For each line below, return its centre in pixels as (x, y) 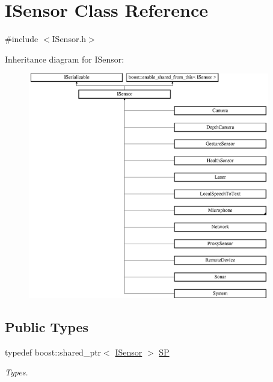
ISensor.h (69, 39)
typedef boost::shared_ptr (53, 352)
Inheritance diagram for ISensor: (65, 59)
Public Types (47, 327)
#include (22, 39)
